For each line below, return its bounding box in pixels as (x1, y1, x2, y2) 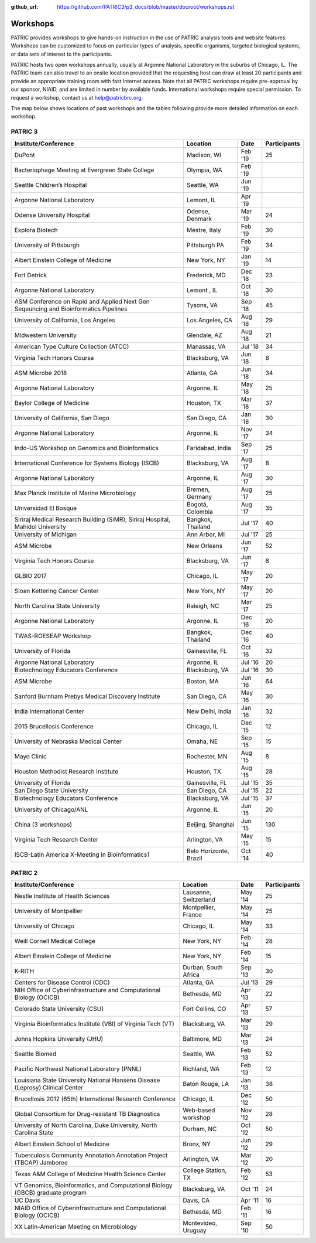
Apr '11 (241, 1196, 259, 1204)
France (182, 911, 202, 919)
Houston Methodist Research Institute (14, 767, 119, 775)
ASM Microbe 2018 (14, 369, 67, 377)
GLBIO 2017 (14, 571, 47, 580)
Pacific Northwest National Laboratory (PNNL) (14, 1065, 142, 1073)
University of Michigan (14, 530, 77, 539)
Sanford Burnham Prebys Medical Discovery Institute (14, 692, 160, 700)
